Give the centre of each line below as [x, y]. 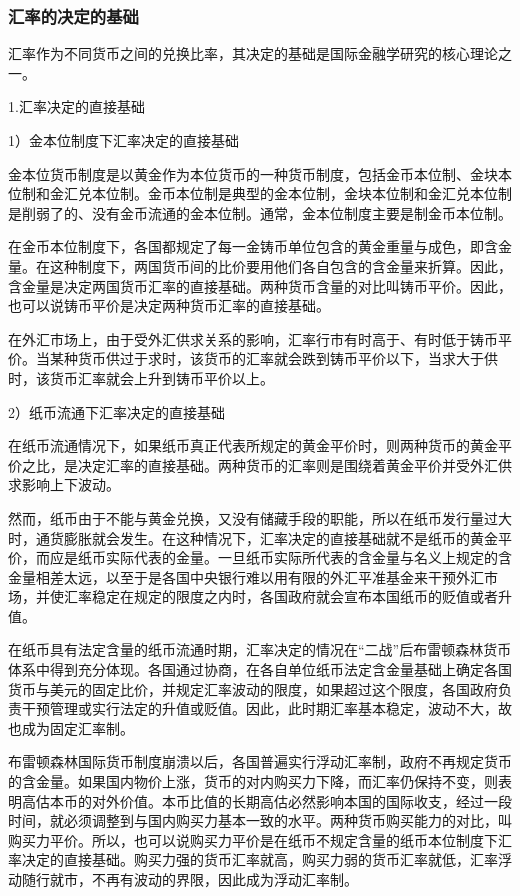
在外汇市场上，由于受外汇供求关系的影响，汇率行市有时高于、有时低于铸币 [253, 338]
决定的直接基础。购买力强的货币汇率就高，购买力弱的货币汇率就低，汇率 [259, 859]
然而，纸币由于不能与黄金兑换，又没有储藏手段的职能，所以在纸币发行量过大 [260, 517]
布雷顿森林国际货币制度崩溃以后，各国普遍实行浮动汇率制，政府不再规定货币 [260, 761]
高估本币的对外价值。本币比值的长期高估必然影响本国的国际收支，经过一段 [266, 800]
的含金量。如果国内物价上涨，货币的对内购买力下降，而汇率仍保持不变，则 [253, 781]
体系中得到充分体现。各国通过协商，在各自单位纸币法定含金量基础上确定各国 [260, 669]
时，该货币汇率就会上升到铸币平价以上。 [141, 377]
